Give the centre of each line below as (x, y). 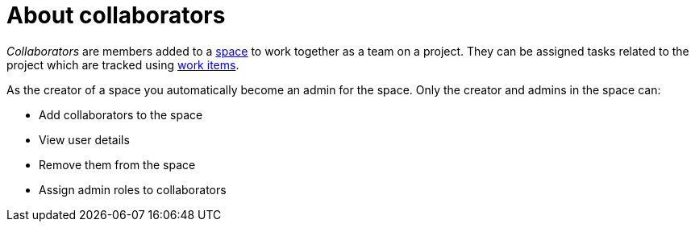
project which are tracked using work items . (123, 64)
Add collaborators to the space (121, 114)
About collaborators (116, 15)
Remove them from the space (117, 164)
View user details (84, 139)
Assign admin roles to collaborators (133, 189)
